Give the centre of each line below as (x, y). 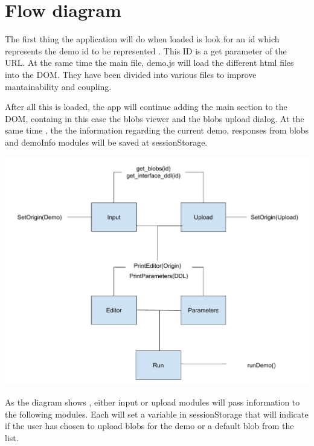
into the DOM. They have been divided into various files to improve (131, 74)
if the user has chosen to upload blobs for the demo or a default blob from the (149, 426)
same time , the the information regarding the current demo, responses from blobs (157, 130)
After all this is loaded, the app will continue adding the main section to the (146, 107)
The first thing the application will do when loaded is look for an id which (142, 39)
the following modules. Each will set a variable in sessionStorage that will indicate (157, 414)
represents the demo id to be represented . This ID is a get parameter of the (146, 50)
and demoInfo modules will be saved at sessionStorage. (106, 142)
